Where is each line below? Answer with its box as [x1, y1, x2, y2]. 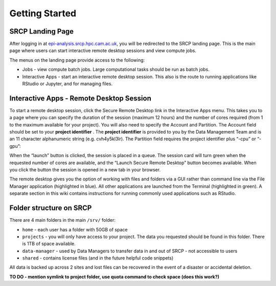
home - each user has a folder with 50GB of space [22, 226, 128, 232]
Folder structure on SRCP [9, 204, 92, 213]
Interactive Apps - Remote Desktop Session [9, 94, 152, 102]
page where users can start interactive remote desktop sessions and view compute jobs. [9, 47, 197, 54]
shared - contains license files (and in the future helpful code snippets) [22, 255, 174, 261]
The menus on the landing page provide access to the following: [9, 57, 145, 63]
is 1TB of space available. [22, 241, 76, 247]
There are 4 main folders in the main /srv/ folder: [9, 217, 116, 223]
